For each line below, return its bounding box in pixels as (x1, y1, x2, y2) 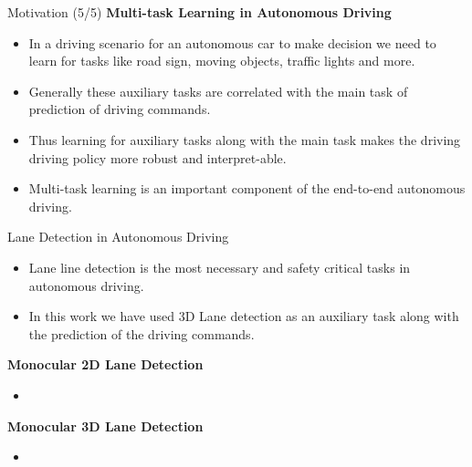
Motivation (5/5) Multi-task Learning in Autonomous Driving (7, 3, 392, 21)
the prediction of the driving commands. (28, 324, 255, 343)
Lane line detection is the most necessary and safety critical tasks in (28, 257, 411, 276)
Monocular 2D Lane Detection (7, 355, 204, 374)
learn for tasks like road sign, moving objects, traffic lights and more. (28, 51, 415, 70)
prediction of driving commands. (28, 99, 211, 119)
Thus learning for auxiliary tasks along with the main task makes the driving (28, 130, 461, 149)
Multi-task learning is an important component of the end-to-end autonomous (28, 179, 466, 198)
